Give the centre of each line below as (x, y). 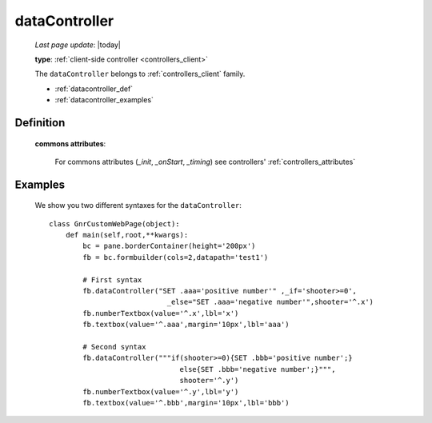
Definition (40, 123)
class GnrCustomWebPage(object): (114, 223)
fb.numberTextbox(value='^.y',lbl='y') (161, 391)
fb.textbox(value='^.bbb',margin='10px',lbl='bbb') (186, 403)
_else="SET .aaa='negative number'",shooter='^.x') (270, 302)
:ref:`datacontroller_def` (94, 89)
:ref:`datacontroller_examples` (104, 100)
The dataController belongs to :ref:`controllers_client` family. (140, 74)
